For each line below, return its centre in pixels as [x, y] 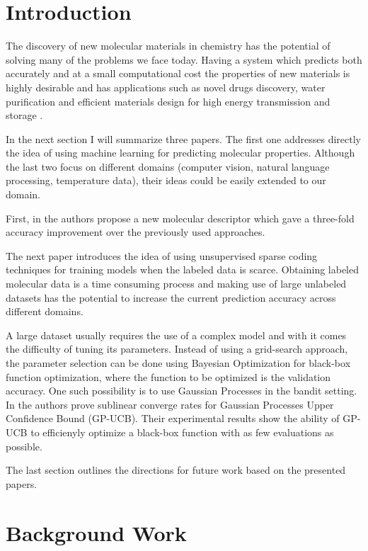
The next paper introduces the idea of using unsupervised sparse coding [162, 255]
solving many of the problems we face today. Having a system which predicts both [184, 59]
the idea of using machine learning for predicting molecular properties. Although [180, 153]
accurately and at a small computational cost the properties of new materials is [178, 73]
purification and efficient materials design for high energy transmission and [168, 101]
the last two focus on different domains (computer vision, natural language [168, 166]
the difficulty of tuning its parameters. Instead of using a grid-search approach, [177, 349]
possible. [24, 446]
